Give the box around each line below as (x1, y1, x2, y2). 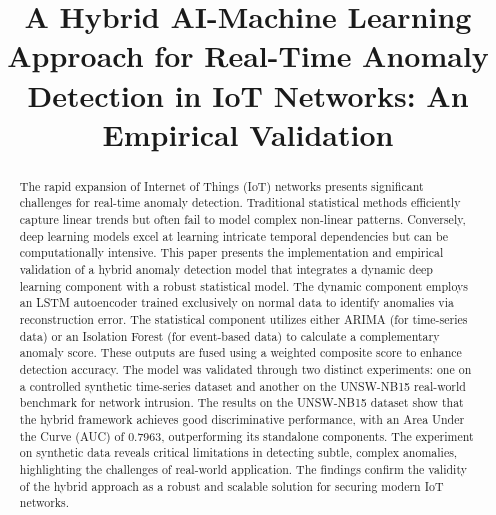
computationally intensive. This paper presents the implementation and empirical (19, 244, 444, 261)
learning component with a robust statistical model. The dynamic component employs (19, 277, 469, 294)
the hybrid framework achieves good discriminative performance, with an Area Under (19, 410, 465, 427)
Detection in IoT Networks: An (27, 74, 469, 115)
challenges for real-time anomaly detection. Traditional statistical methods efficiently (19, 194, 461, 211)
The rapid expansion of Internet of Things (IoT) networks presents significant (19, 177, 424, 194)
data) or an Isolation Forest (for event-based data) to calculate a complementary (19, 327, 440, 344)
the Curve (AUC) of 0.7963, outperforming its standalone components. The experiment (19, 427, 474, 444)
